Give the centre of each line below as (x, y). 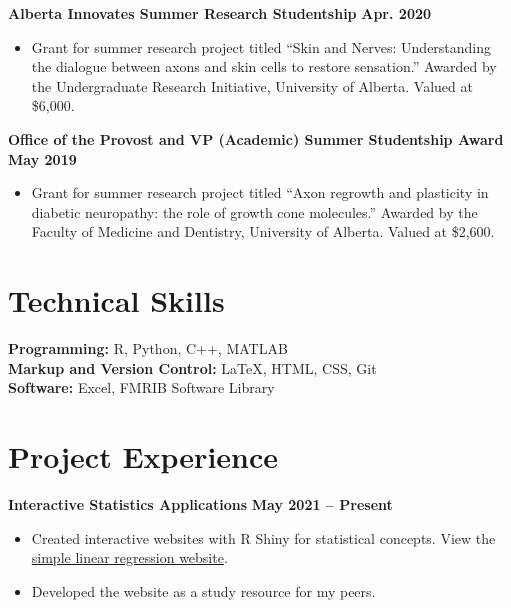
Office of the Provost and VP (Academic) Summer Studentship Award (256, 138)
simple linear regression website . (129, 557)
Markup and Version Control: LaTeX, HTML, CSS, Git (192, 367)
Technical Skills (116, 300)
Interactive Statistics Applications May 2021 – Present (200, 503)
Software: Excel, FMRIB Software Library (141, 387)
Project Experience (143, 456)
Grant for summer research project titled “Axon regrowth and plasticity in (260, 192)
